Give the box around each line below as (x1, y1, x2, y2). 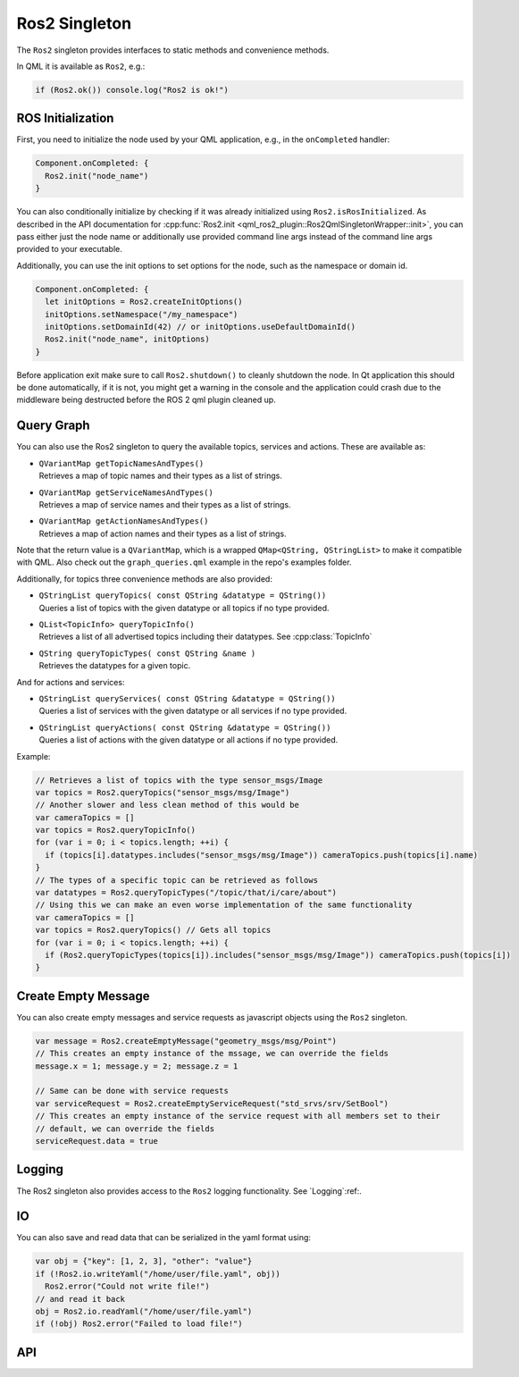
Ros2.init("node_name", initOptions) (45, 334, 210, 344)
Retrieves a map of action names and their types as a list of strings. (38, 528, 287, 539)
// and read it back (35, 1294, 125, 1304)
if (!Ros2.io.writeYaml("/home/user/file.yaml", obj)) (35, 1269, 280, 1279)
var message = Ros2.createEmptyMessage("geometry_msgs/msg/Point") (35, 1036, 338, 1045)
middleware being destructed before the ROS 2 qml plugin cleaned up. (16, 394, 276, 406)
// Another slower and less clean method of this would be (35, 800, 299, 810)
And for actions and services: (16, 676, 125, 687)
